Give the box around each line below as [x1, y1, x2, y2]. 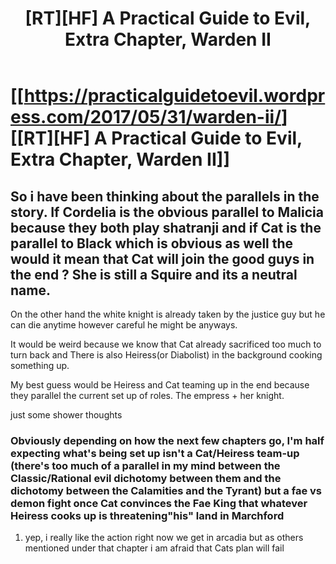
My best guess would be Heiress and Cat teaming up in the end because [10, 379, 310, 391]
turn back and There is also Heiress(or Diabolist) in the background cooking [10, 349, 323, 361]
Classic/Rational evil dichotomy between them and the [10, 471, 282, 485]
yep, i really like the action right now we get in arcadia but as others [24, 532, 304, 544]
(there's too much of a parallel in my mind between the [10, 458, 281, 472]
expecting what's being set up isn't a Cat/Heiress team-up [10, 446, 300, 460]
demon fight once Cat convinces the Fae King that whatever [10, 496, 308, 510]
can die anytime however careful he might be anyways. [10, 319, 238, 331]
